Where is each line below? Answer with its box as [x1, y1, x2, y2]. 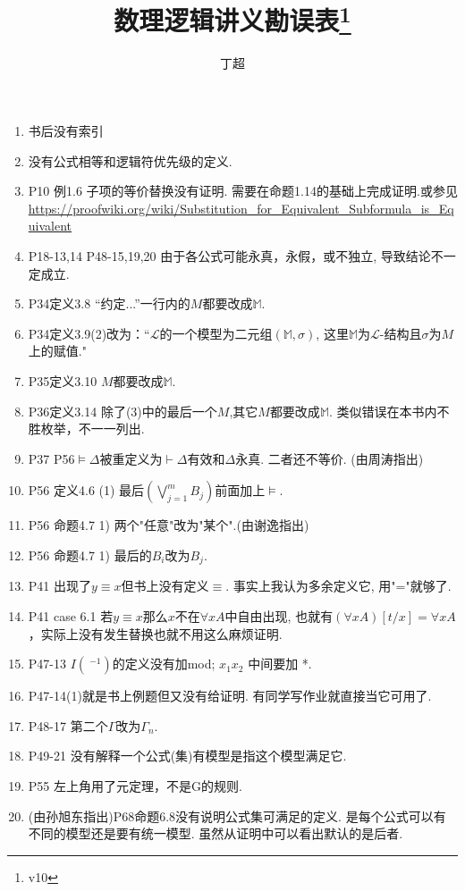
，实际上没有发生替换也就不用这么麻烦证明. [28, 624, 283, 643]
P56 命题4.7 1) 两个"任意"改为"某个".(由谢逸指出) [28, 516, 309, 534]
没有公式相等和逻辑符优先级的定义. [28, 151, 232, 170]
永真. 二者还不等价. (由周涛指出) [235, 449, 424, 467]
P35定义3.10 [28, 371, 97, 390]
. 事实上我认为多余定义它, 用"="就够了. [225, 576, 452, 595]
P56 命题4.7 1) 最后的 [28, 545, 152, 564]
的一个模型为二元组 [159, 324, 273, 342]
